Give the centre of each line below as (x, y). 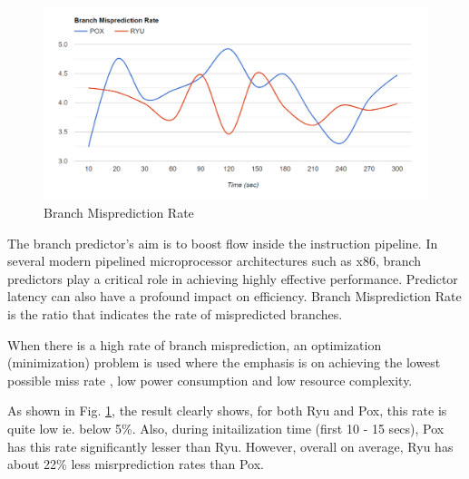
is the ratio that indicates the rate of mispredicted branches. (175, 313)
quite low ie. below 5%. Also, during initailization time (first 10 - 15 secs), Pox (226, 428)
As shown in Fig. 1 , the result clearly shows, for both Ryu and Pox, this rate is (227, 411)
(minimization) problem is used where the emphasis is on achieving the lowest (224, 362)
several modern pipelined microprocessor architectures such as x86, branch (215, 261)
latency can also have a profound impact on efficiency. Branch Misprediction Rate (234, 296)
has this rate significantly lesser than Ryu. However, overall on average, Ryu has (230, 446)
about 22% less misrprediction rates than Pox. (136, 464)
